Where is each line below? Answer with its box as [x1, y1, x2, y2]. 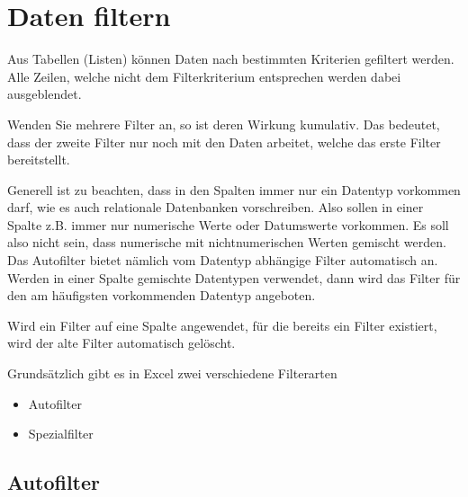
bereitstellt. [7, 150, 70, 169]
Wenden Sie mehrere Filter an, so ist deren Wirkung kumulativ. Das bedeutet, [7, 114, 440, 133]
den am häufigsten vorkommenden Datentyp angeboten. [7, 286, 316, 305]
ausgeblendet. [7, 84, 82, 103]
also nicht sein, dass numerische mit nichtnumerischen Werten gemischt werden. [7, 233, 446, 252]
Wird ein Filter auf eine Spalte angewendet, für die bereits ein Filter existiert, [7, 315, 437, 334]
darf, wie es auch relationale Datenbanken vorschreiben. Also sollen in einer [7, 198, 424, 217]
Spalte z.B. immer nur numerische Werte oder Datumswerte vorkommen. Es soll [7, 215, 449, 234]
